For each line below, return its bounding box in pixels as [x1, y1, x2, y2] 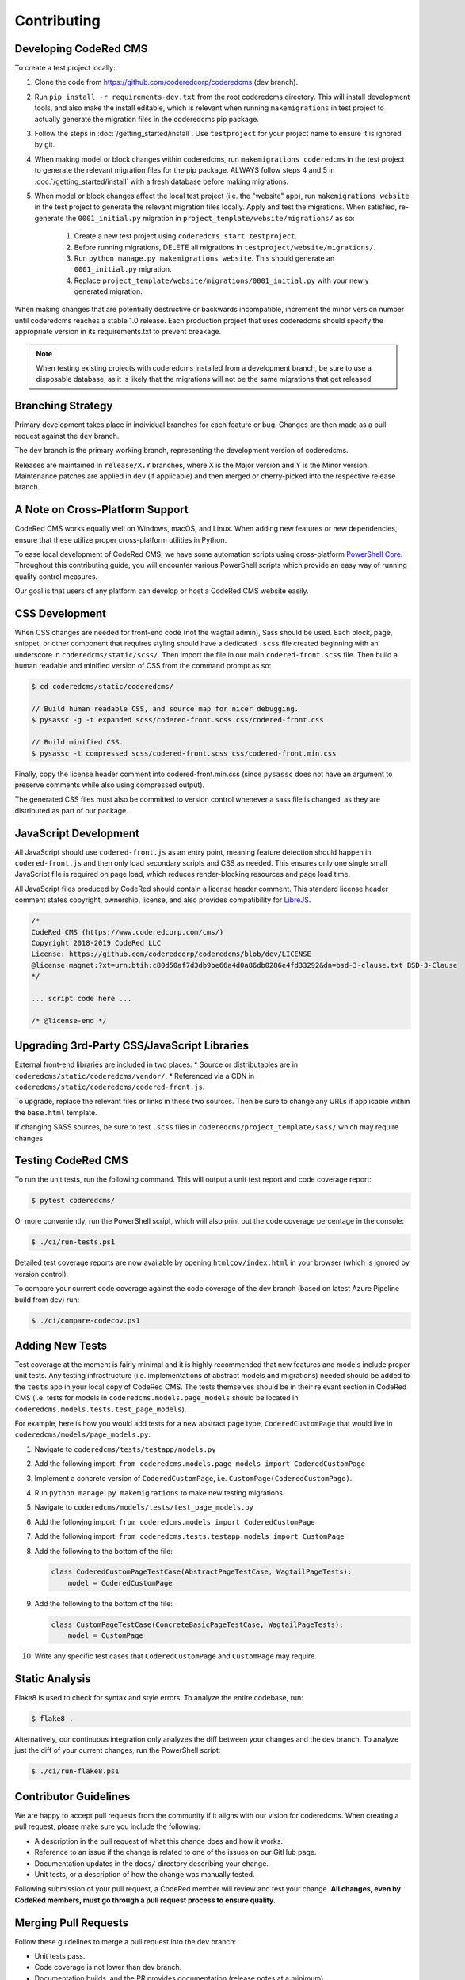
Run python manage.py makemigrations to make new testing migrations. [34, 1487, 285, 1497]
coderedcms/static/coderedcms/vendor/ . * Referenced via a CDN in [14, 1071, 255, 1080]
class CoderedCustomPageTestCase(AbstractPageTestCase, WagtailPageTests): [51, 1567, 353, 1576]
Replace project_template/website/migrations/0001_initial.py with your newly [74, 276, 369, 285]
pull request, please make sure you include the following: [14, 1822, 201, 1831]
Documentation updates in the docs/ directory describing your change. [34, 1858, 269, 1868]
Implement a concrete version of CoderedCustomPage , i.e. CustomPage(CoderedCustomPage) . [34, 1473, 353, 1483]
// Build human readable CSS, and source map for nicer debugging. [31, 705, 299, 713]
